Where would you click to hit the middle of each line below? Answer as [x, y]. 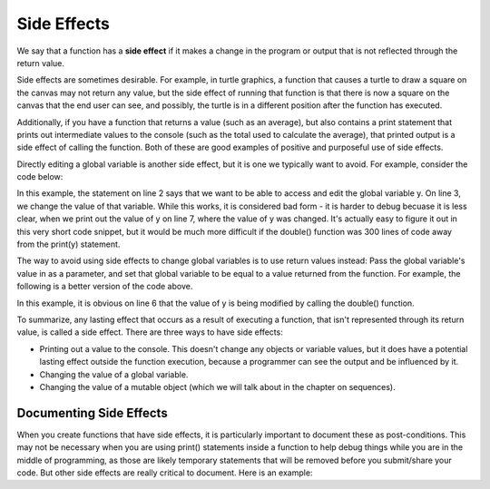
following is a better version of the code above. [105, 287]
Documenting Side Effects [92, 413]
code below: [40, 177]
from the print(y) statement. [69, 244]
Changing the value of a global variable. [114, 374]
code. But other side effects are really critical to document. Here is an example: [165, 473]
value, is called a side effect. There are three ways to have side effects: [150, 332]
